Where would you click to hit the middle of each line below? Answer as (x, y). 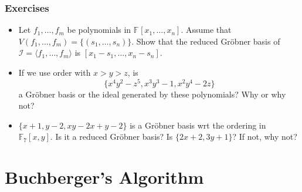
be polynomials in (99, 30)
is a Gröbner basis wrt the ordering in (198, 125)
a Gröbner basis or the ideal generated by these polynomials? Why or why (152, 94)
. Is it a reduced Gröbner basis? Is (111, 137)
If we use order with (55, 72)
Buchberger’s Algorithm (104, 177)
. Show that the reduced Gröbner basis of (206, 41)
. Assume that (206, 30)
